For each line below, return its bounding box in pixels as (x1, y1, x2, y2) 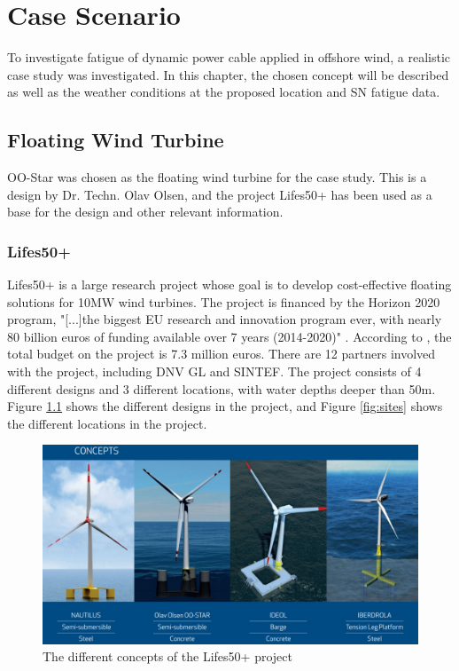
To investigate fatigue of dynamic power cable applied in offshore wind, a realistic (7, 48, 451, 67)
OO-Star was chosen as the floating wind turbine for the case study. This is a (7, 168, 427, 186)
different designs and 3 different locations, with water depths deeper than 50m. (7, 379, 436, 398)
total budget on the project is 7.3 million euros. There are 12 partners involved (7, 344, 436, 363)
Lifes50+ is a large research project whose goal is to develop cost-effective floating (7, 275, 452, 294)
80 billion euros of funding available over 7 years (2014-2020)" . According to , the (7, 327, 452, 345)
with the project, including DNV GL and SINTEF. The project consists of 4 (7, 362, 422, 381)
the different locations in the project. (7, 414, 207, 432)
